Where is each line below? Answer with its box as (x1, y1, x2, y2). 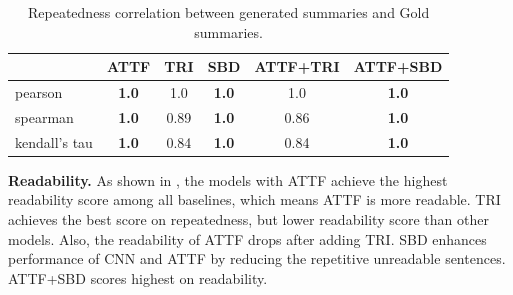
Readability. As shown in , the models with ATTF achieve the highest (8, 169, 448, 190)
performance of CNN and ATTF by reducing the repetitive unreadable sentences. (8, 248, 506, 269)
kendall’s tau (15, 131, 93, 152)
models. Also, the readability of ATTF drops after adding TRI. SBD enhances (8, 228, 487, 249)
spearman (15, 106, 74, 127)
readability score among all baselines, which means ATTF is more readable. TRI (8, 189, 501, 210)
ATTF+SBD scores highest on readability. (8, 267, 268, 288)
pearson (15, 82, 63, 103)
